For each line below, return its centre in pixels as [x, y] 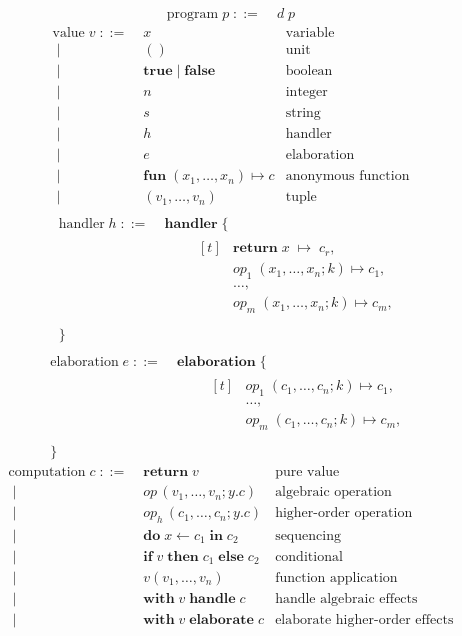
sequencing [308, 535]
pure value [307, 472]
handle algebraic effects [346, 599]
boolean [309, 71]
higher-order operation [344, 513]
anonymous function [347, 176]
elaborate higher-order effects [364, 620]
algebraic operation [333, 492]
